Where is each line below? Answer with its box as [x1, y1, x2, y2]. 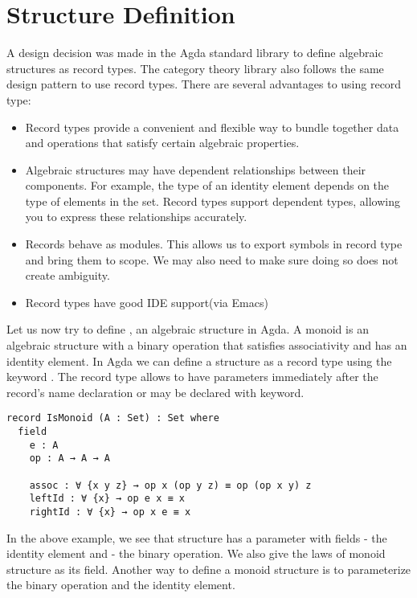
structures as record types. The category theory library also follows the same [6, 59, 384, 76]
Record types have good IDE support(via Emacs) [25, 293, 268, 310]
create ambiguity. [25, 267, 110, 284]
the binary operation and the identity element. [6, 576, 235, 593]
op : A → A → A [29, 453, 110, 465]
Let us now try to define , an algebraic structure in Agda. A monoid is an [6, 321, 369, 338]
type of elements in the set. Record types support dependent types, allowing [25, 192, 400, 209]
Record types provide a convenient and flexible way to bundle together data [25, 118, 399, 135]
